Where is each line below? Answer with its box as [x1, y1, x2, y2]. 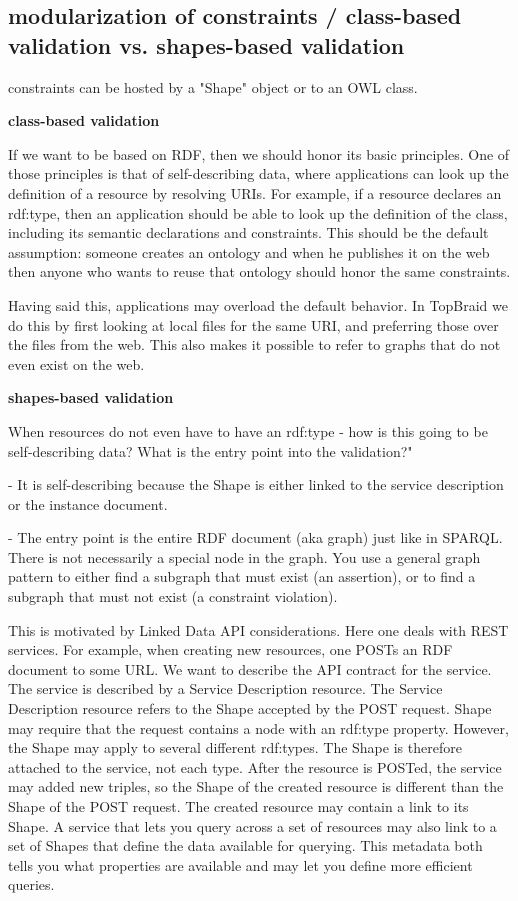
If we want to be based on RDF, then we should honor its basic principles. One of [8, 143, 510, 164]
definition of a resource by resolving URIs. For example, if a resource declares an [8, 182, 502, 203]
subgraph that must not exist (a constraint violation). [8, 586, 338, 607]
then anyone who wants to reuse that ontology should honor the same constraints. [8, 261, 511, 282]
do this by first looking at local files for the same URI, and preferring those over [8, 314, 499, 335]
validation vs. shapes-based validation [8, 29, 405, 60]
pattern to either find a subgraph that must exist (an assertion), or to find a [8, 566, 476, 587]
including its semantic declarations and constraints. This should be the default [8, 222, 489, 243]
